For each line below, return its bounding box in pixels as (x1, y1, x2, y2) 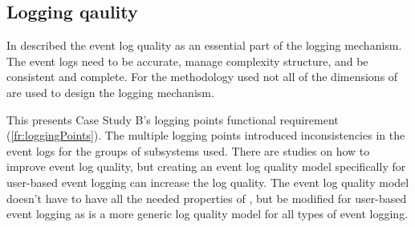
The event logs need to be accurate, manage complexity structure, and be (6, 52, 368, 69)
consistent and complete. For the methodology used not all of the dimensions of (6, 68, 398, 85)
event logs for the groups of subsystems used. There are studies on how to (6, 142, 370, 159)
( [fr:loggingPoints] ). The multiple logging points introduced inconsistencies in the (6, 127, 405, 144)
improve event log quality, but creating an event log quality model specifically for (6, 158, 406, 175)
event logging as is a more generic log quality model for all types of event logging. (6, 205, 409, 222)
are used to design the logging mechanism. (6, 83, 214, 100)
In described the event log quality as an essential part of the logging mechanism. (6, 37, 402, 54)
